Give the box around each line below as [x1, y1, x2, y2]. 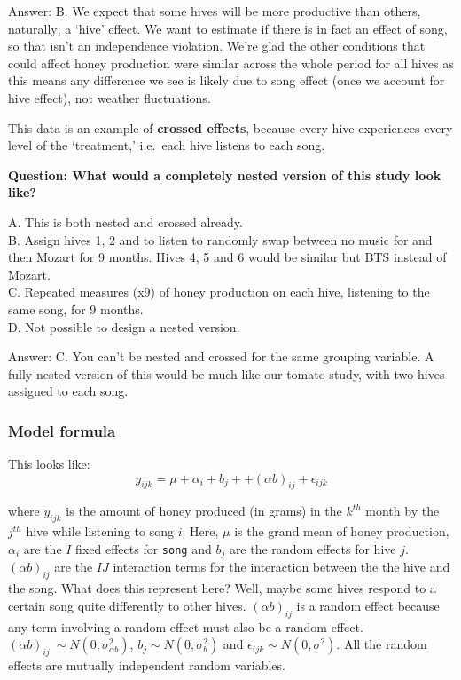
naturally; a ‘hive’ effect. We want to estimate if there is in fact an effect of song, [8, 19, 448, 37]
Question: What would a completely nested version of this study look [8, 165, 441, 184]
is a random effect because [296, 596, 440, 614]
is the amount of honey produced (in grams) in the [66, 502, 342, 520]
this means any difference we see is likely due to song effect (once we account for [8, 71, 445, 90]
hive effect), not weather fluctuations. [8, 88, 211, 107]
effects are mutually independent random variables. [8, 655, 285, 674]
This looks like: [8, 455, 90, 473]
